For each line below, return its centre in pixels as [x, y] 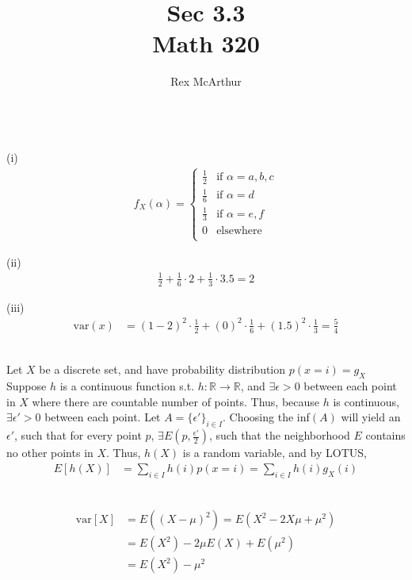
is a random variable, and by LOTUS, [275, 453]
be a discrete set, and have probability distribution [162, 369]
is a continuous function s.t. [127, 386]
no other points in [50, 453]
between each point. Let [103, 417]
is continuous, [366, 401]
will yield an [371, 417]
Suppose [27, 386]
